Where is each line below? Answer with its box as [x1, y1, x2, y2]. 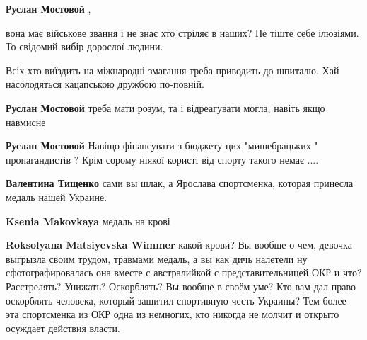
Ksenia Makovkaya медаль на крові [6, 213, 170, 228]
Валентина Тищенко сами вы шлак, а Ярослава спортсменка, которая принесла [6, 176, 354, 191]
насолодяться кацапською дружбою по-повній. [6, 76, 204, 91]
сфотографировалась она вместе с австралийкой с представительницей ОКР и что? [6, 265, 362, 280]
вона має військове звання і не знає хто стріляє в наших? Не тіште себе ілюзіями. [6, 25, 359, 40]
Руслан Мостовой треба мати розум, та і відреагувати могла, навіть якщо [6, 100, 325, 115]
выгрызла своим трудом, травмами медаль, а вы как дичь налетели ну [6, 251, 308, 266]
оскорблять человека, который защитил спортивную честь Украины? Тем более [6, 293, 346, 307]
